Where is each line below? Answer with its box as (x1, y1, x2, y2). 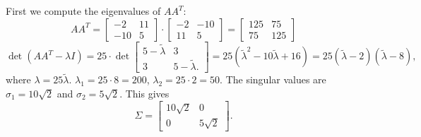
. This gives (119, 85, 170, 100)
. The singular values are (220, 72, 326, 87)
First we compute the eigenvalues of (6, 4, 161, 18)
